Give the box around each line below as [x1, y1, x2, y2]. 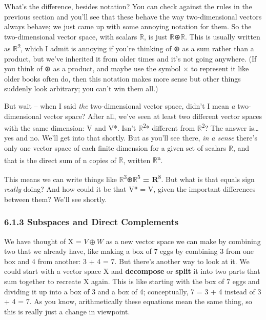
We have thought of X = [4, 235, 81, 246]
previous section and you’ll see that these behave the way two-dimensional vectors [4, 11, 262, 22]
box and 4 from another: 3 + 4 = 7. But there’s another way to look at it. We [4, 255, 250, 266]
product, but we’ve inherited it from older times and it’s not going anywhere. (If [4, 53, 257, 64]
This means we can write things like [4, 173, 117, 184]
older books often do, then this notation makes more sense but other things [4, 73, 241, 84]
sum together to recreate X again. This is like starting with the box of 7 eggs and [4, 275, 260, 286]
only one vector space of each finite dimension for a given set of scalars [4, 143, 227, 153]
